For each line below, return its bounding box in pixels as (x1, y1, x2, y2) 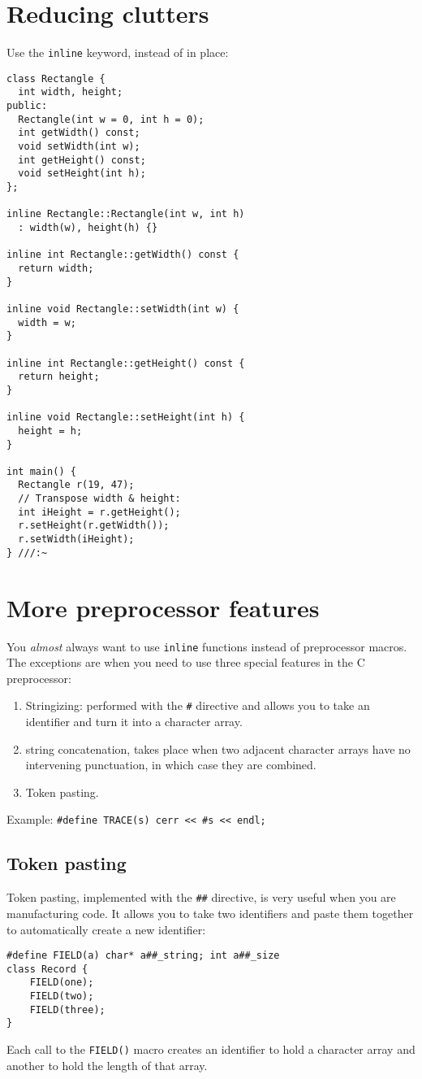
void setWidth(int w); (18, 141, 140, 153)
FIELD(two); (29, 990, 94, 1003)
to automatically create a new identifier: (6, 920, 206, 938)
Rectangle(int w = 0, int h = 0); (18, 113, 205, 125)
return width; (18, 262, 94, 274)
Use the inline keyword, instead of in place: (6, 44, 229, 61)
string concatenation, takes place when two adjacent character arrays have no (25, 740, 411, 757)
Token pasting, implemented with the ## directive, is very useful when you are (6, 889, 396, 906)
